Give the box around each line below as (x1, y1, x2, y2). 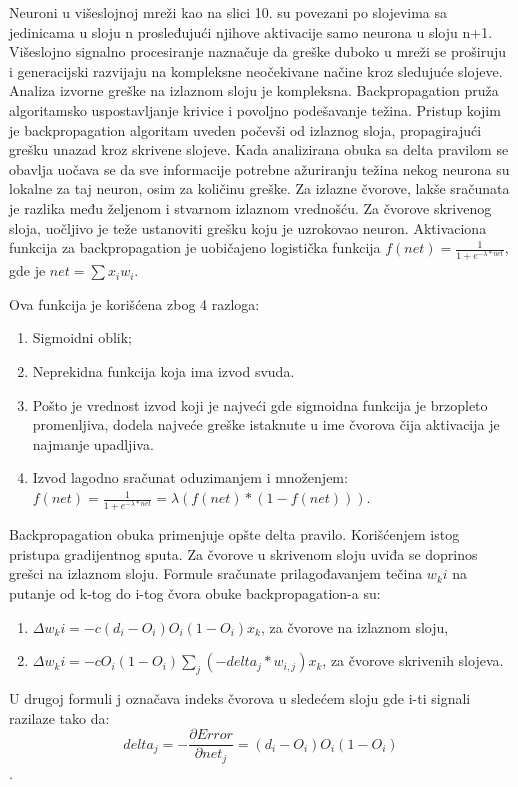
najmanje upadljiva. (32, 433, 154, 454)
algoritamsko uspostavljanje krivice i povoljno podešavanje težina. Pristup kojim (9, 99, 501, 120)
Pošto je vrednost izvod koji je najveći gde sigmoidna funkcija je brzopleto (32, 394, 488, 415)
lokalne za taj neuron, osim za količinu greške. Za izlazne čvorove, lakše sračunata (9, 178, 510, 199)
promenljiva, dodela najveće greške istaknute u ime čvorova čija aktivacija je (32, 414, 500, 435)
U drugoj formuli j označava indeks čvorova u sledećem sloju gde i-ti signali (9, 687, 471, 708)
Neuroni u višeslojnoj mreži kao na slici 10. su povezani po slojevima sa (9, 2, 448, 22)
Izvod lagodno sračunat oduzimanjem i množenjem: (32, 467, 348, 488)
